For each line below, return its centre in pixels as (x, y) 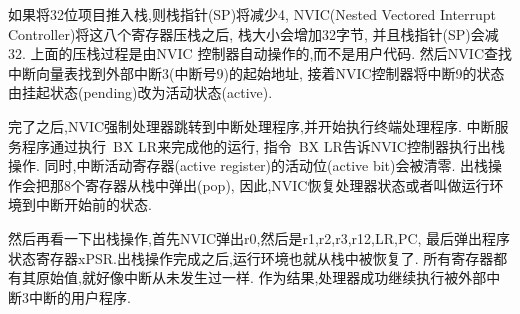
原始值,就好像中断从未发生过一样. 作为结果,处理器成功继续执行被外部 (261, 277)
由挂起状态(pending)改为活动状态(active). (140, 92)
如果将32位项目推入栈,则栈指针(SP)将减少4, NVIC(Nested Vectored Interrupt (252, 14)
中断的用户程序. (79, 296)
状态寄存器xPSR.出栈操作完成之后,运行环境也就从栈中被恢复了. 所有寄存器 (251, 257)
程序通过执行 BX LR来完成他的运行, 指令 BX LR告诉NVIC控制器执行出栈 (263, 145)
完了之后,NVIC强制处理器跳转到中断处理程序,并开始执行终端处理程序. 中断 (251, 125)
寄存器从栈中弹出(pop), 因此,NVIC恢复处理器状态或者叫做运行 (287, 184)
